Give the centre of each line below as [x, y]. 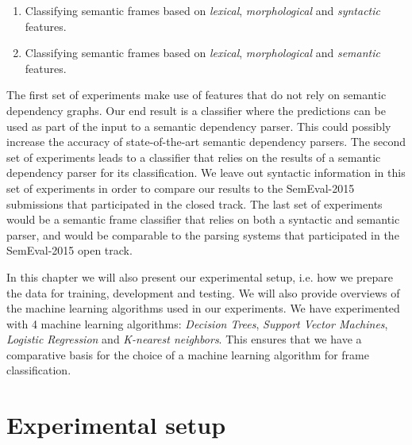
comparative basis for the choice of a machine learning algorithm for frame [188, 354]
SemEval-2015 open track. [69, 250]
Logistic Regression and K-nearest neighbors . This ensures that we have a [184, 339]
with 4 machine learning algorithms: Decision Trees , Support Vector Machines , [197, 323]
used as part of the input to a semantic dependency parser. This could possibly [199, 126]
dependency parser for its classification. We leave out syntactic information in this [206, 173]
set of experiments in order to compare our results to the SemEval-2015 [181, 188]
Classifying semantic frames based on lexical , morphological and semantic [202, 53]
